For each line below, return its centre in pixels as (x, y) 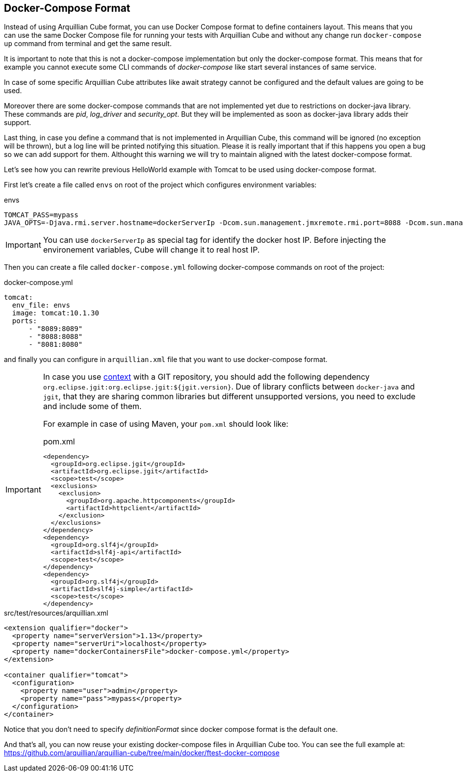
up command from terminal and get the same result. (88, 44)
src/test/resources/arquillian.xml (56, 613)
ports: (25, 321)
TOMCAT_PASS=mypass (41, 215)
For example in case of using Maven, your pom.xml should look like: (166, 424)
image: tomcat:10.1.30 (55, 313)
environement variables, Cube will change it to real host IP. (151, 250)
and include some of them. (92, 406)
